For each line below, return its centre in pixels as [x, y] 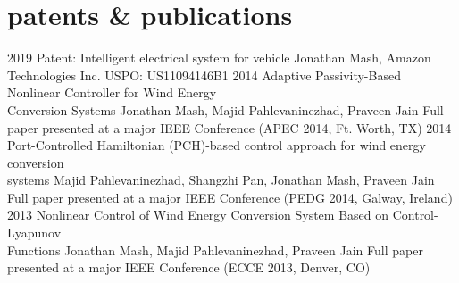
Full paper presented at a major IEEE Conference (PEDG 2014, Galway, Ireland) [230, 197]
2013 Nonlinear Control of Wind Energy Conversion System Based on [198, 215]
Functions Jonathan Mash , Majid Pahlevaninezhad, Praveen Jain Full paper [215, 250]
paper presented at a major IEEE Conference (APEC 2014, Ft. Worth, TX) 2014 [229, 127]
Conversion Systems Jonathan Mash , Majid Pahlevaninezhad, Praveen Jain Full [225, 109]
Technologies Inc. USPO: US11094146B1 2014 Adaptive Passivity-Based [204, 75]
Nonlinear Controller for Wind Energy [112, 92]
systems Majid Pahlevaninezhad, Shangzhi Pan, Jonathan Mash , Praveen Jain [221, 180]
